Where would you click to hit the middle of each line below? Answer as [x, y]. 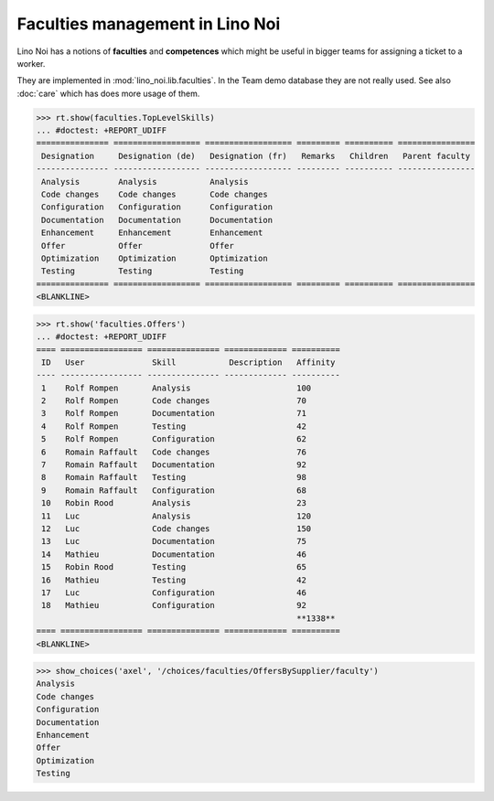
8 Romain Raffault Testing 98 [174, 477]
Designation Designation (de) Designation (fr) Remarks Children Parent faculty [256, 156]
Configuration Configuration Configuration [157, 207]
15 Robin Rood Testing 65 [174, 567]
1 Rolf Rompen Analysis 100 [177, 388]
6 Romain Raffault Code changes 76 [174, 452]
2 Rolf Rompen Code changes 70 [174, 401]
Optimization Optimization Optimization [155, 258]
